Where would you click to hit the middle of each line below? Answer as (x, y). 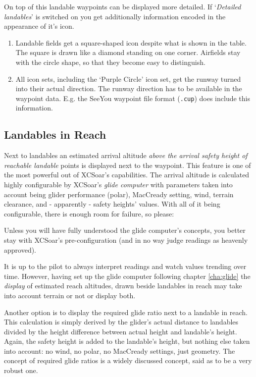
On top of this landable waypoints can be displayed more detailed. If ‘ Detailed (123, 6)
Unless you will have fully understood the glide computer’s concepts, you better (125, 230)
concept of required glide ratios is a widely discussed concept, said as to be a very (128, 360)
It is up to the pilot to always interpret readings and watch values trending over (125, 266)
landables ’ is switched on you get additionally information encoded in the (115, 16)
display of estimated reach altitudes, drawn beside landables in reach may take (123, 286)
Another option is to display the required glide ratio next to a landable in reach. (126, 312)
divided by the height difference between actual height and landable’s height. (121, 331)
